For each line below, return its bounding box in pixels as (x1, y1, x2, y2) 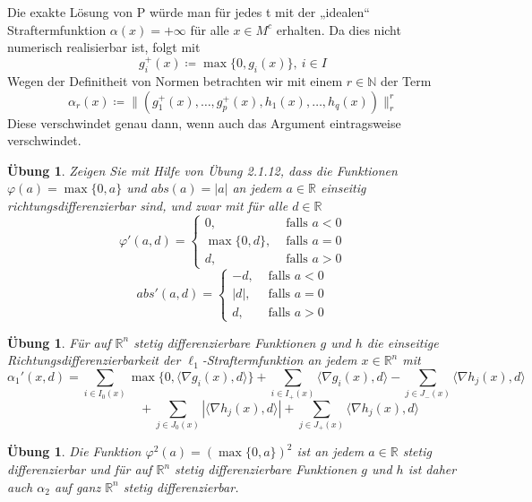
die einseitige (366, 333, 439, 351)
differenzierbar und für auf (7, 460, 152, 479)
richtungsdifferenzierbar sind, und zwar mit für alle (7, 195, 288, 214)
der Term (380, 72, 432, 91)
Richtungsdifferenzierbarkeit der (7, 351, 181, 369)
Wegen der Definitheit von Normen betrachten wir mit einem (7, 72, 343, 91)
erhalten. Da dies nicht (276, 20, 401, 39)
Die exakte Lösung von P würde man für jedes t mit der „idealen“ (7, 3, 370, 21)
